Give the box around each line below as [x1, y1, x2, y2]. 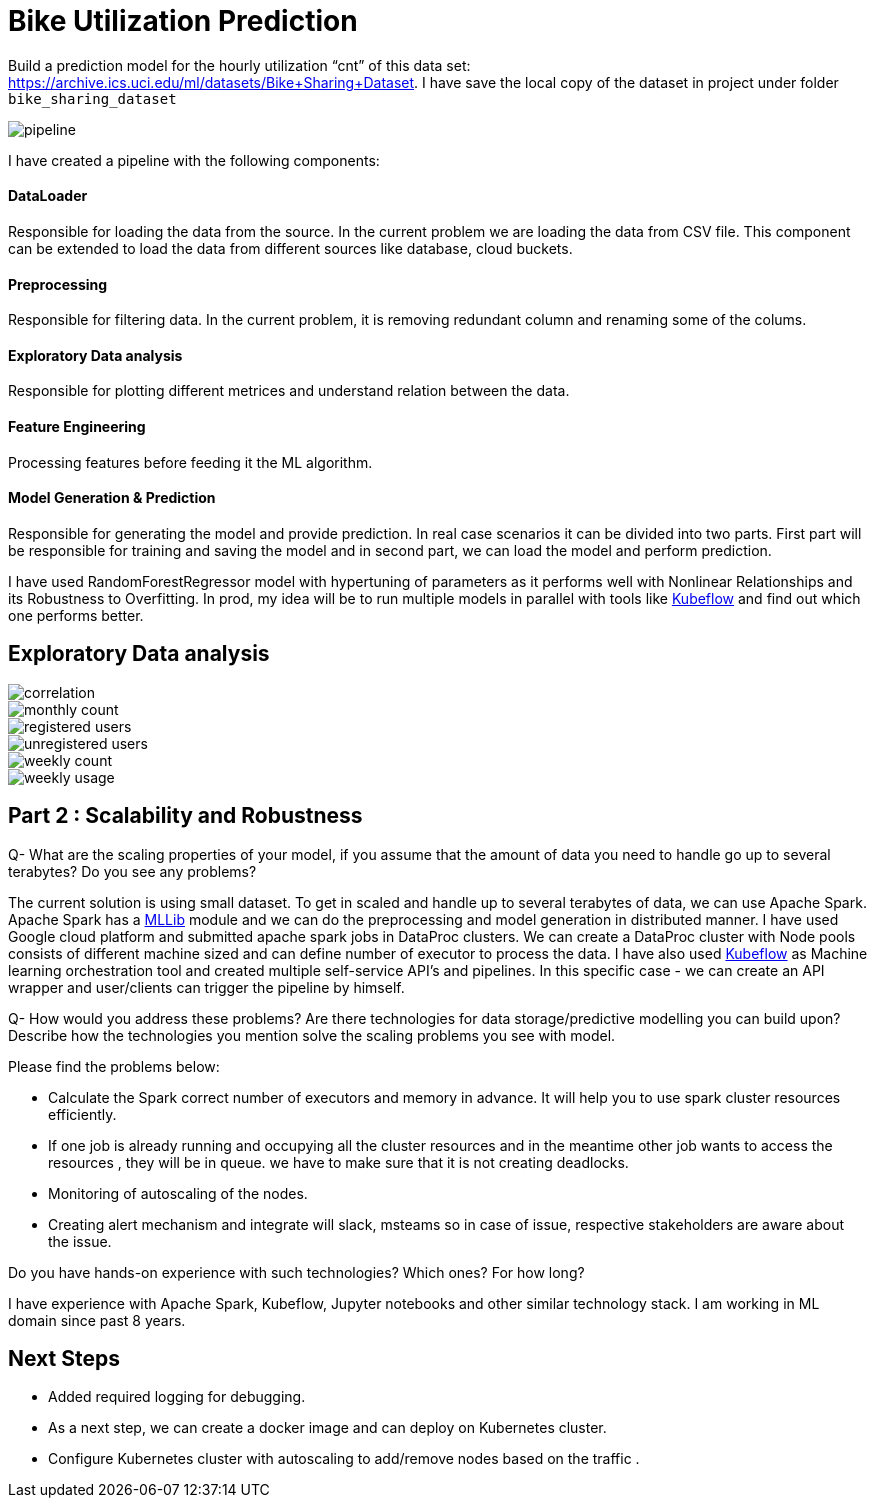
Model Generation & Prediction [8, 489, 216, 507]
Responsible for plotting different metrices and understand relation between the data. [8, 382, 570, 400]
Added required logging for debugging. [48, 1388, 306, 1406]
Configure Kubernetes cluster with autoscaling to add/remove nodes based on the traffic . [48, 1450, 640, 1468]
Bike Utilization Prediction [8, 4, 358, 38]
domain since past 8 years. [8, 1311, 186, 1329]
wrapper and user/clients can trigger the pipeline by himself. [8, 978, 405, 996]
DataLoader [8, 187, 88, 205]
